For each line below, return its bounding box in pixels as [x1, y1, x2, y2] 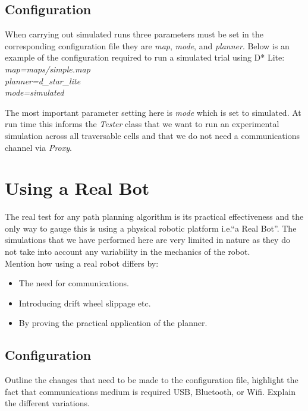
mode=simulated [5, 86, 64, 99]
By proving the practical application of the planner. [18, 317, 208, 329]
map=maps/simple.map [5, 62, 90, 75]
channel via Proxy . [5, 141, 72, 153]
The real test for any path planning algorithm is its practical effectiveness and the [5, 210, 304, 223]
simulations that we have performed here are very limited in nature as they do [5, 233, 290, 246]
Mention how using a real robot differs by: [5, 257, 159, 269]
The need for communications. [18, 277, 130, 289]
